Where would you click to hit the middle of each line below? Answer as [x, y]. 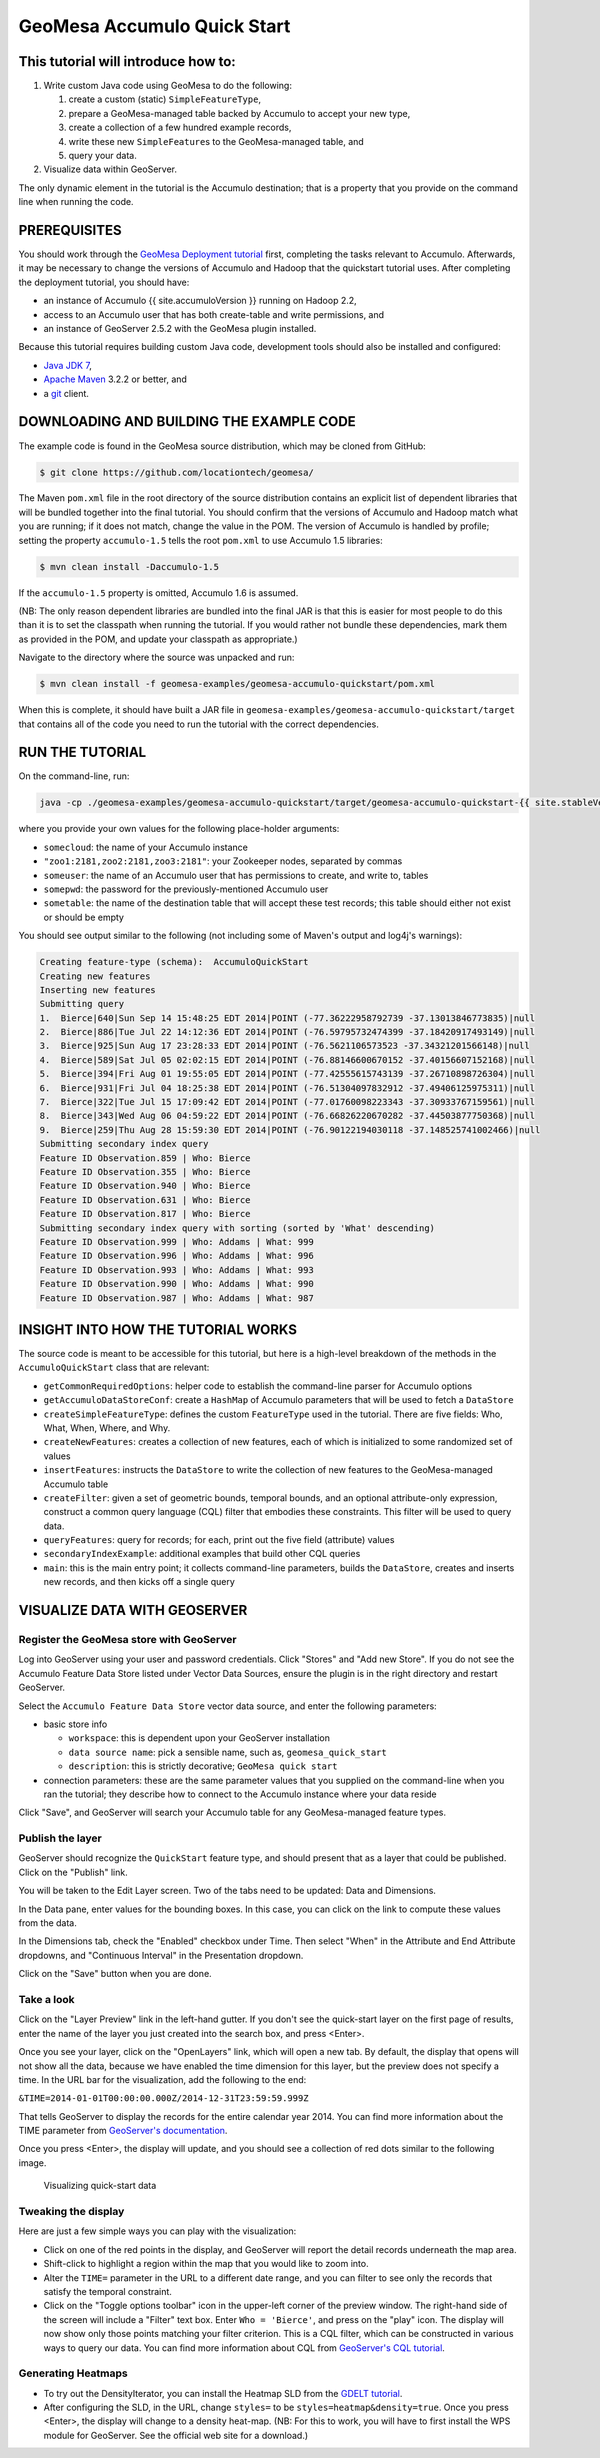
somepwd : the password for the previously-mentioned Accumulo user [186, 889]
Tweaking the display [71, 2212]
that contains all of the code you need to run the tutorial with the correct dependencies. [198, 724]
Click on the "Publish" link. [73, 1872]
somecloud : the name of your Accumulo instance [146, 847]
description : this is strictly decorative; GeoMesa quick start [203, 1766]
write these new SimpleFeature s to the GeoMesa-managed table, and [216, 141]
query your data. [102, 156]
